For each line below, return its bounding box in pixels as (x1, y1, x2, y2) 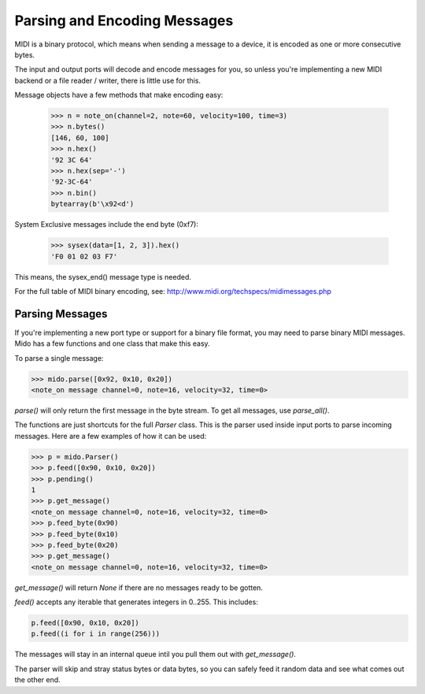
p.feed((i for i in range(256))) (31, 629, 161, 638)
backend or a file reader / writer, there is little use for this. (14, 76, 201, 85)
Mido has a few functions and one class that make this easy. (14, 339, 210, 348)
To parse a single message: (14, 353, 104, 362)
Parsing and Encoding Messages (14, 12, 234, 29)
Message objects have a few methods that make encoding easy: (14, 91, 224, 100)
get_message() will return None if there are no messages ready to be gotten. (14, 583, 264, 592)
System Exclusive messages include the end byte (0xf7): (14, 220, 198, 229)
